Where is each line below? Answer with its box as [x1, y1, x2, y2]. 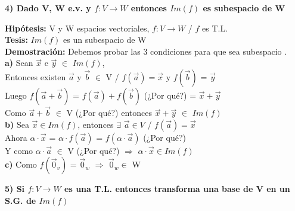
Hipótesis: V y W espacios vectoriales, [5, 21, 150, 34]
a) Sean [5, 56, 33, 69]
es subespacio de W [203, 2, 285, 14]
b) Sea [5, 118, 29, 130]
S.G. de [5, 194, 36, 206]
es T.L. [202, 21, 228, 34]
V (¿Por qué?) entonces [66, 106, 152, 119]
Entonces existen [5, 70, 66, 83]
